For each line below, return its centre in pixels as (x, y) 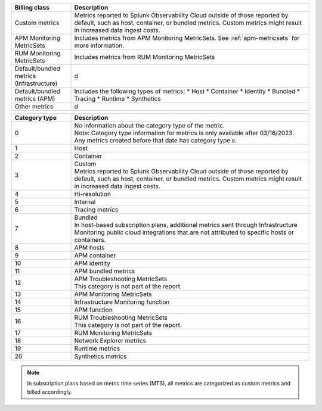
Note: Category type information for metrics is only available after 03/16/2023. (184, 133)
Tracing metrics (96, 210)
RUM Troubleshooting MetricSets (121, 317)
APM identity (92, 263)
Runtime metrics (97, 348)
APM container (95, 255)
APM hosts (89, 247)
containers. (90, 240)
